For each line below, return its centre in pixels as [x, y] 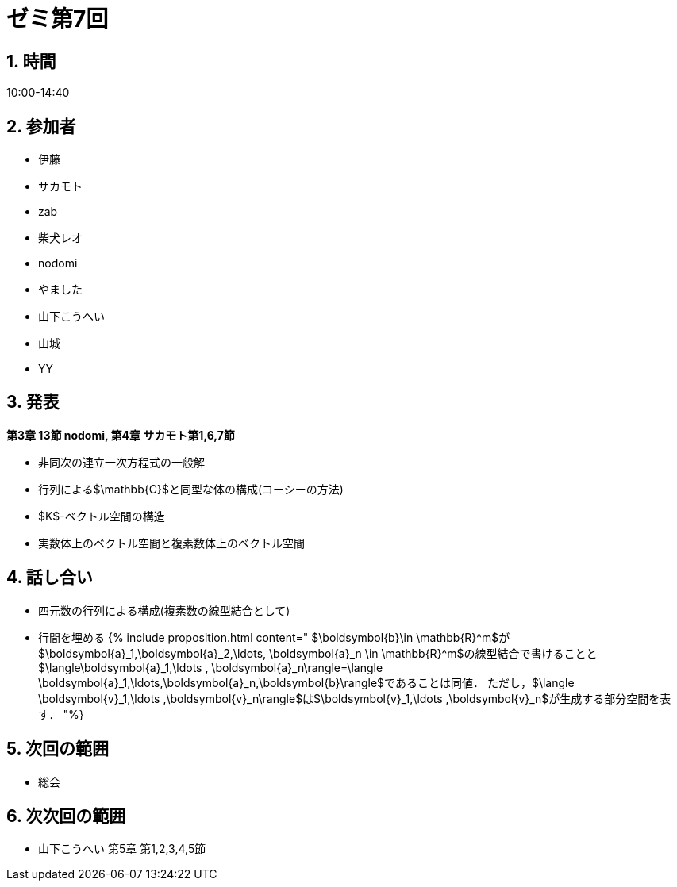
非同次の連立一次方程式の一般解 [121, 462]
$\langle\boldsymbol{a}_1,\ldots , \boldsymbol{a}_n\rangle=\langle [211, 667]
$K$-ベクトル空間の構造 [102, 516]
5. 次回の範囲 [58, 749]
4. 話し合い [50, 578]
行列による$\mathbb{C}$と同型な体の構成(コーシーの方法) [191, 489]
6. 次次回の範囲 [66, 816]
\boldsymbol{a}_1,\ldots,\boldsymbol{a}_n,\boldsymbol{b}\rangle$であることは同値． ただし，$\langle [306, 682]
